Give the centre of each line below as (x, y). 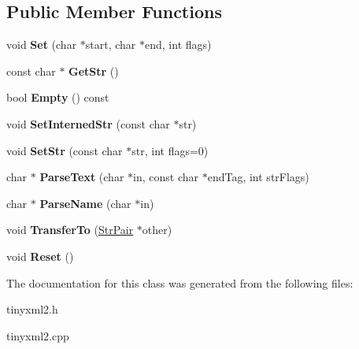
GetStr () (94, 71)
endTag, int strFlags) (258, 177)
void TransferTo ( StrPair (70, 230)
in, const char (166, 177)
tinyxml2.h (32, 309)
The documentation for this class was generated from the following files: (180, 282)
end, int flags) (178, 45)
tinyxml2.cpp (38, 335)
